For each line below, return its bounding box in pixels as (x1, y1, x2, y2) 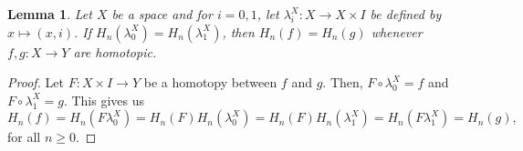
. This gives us (63, 90, 144, 109)
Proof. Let (7, 73, 64, 92)
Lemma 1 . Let (7, 5, 92, 23)
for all (7, 127, 41, 146)
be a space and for (111, 5, 213, 23)
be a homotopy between (143, 73, 277, 92)
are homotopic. (73, 42, 157, 61)
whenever (371, 22, 423, 41)
